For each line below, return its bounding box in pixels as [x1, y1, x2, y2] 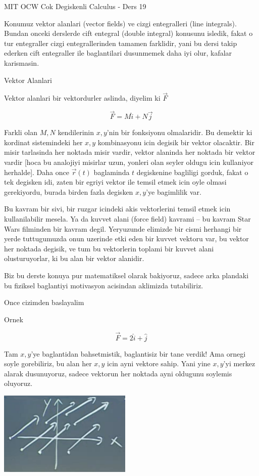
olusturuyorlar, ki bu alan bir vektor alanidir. [4, 253, 144, 264]
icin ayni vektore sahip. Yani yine [107, 358, 211, 369]
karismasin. [4, 57, 39, 68]
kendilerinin [58, 127, 94, 138]
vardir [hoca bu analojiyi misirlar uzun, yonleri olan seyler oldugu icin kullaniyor [4, 156, 254, 167]
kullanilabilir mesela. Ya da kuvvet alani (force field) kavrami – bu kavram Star [4, 213, 251, 224]
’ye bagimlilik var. [146, 186, 201, 197]
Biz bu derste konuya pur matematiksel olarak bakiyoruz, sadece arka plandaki [4, 270, 249, 280]
